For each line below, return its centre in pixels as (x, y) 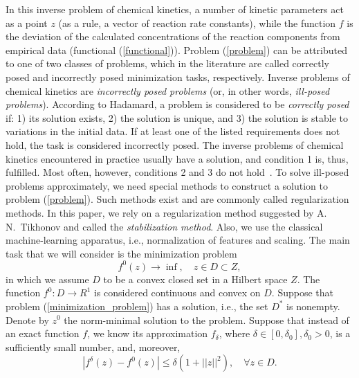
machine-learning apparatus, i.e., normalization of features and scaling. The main (178, 240)
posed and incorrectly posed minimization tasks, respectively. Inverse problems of (178, 76)
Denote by (27, 319)
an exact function (43, 333)
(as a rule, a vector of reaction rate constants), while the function (197, 22)
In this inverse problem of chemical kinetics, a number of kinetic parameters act (175, 9)
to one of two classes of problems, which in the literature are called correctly (167, 63)
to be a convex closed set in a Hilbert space (195, 279)
